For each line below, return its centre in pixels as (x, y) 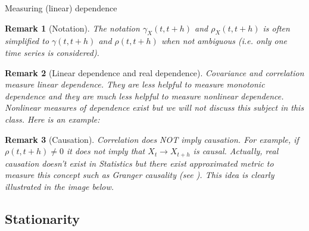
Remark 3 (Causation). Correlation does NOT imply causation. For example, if (152, 139)
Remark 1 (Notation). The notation (72, 28)
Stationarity (42, 218)
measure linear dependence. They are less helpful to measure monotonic (135, 84)
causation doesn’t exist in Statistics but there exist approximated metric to (139, 163)
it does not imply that (106, 151)
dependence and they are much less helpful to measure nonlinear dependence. (144, 96)
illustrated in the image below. (60, 186)
